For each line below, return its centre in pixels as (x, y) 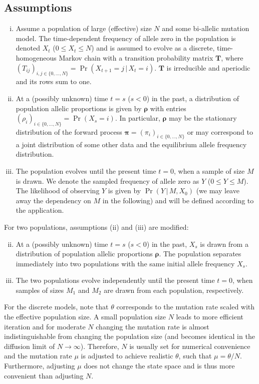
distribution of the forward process (69, 131)
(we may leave (218, 190)
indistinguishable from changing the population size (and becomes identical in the (129, 336)
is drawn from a (224, 244)
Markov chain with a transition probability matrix (136, 57)
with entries (168, 108)
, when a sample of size (209, 170)
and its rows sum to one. (54, 81)
